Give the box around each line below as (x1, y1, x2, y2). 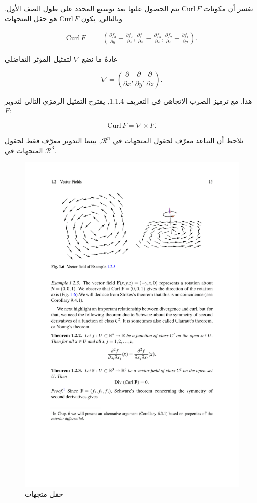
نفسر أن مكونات (203, 3, 253, 13)
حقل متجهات (25, 489, 63, 499)
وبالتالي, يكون (81, 13, 122, 23)
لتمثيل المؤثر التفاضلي (5, 54, 71, 64)
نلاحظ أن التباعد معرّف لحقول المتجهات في (113, 135, 244, 145)
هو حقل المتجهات (5, 13, 57, 23)
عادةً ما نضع (81, 54, 118, 64)
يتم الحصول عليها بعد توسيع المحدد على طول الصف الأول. (5, 3, 180, 13)
